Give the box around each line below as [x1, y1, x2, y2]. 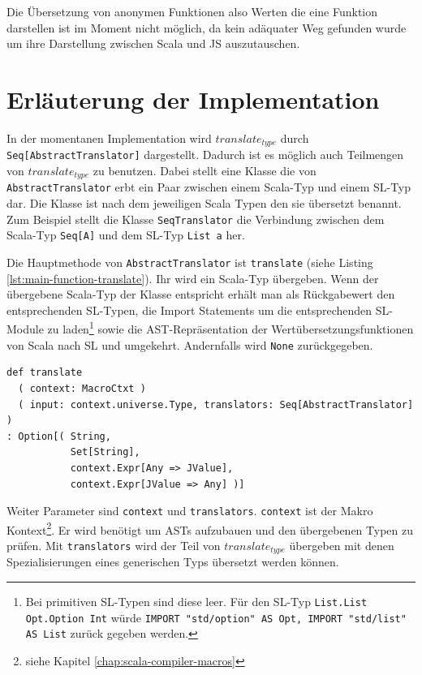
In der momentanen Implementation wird [6, 129, 212, 146]
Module [6, 320, 44, 337]
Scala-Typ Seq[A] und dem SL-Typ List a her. [6, 226, 245, 243]
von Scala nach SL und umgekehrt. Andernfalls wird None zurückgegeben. [6, 336, 373, 353]
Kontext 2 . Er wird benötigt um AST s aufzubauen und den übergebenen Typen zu [6, 518, 413, 538]
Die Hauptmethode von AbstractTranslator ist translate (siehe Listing [6, 254, 373, 271]
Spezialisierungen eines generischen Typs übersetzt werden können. [6, 553, 339, 570]
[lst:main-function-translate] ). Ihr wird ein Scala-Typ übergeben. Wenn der [6, 269, 379, 286]
